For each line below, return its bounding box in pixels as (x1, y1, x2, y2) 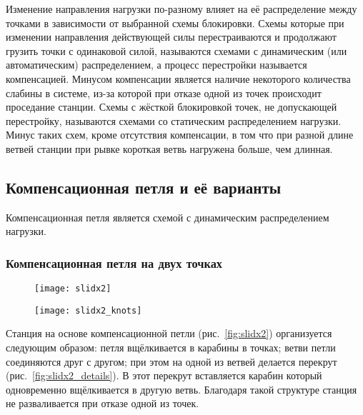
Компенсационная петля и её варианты (6, 176, 282, 198)
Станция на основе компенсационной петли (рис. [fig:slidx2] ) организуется (6, 326, 332, 341)
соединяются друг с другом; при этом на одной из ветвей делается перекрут (6, 354, 337, 369)
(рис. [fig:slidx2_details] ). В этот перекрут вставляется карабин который (6, 368, 322, 383)
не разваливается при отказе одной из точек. (6, 396, 199, 411)
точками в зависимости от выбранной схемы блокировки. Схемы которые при (6, 15, 344, 30)
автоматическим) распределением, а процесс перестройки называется (6, 57, 307, 72)
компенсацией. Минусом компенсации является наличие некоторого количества (6, 71, 351, 86)
